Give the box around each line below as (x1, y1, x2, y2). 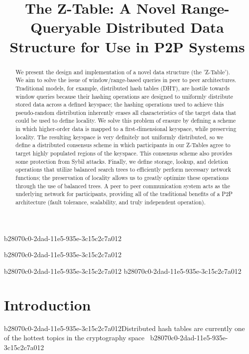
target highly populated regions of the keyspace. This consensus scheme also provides (15, 149, 232, 157)
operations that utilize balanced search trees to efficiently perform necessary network (15, 165, 231, 174)
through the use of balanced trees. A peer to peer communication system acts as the (15, 181, 230, 190)
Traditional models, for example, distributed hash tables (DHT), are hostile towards (15, 84, 230, 92)
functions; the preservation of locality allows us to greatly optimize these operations (15, 174, 229, 182)
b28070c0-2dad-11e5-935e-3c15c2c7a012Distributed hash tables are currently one (4, 323, 245, 333)
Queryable (30, 17, 101, 37)
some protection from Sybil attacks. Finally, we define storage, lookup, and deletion (15, 157, 228, 165)
